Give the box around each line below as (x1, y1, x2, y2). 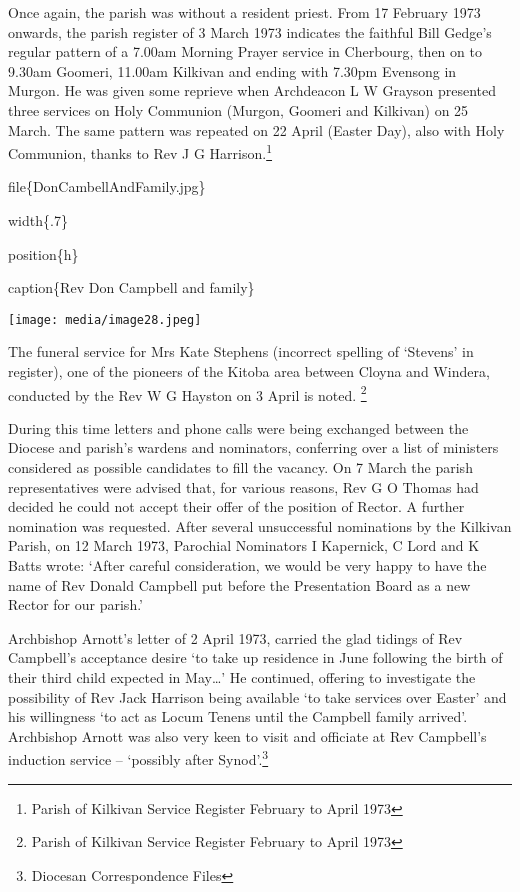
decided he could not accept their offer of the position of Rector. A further (8, 496, 465, 517)
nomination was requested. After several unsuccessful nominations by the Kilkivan (8, 515, 512, 536)
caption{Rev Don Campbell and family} (8, 277, 255, 298)
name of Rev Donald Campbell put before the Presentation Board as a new (8, 574, 471, 595)
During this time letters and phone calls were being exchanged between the (8, 417, 469, 438)
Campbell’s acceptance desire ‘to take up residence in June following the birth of (8, 647, 503, 668)
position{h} (8, 243, 79, 264)
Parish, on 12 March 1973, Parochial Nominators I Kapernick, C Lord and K (8, 535, 480, 556)
